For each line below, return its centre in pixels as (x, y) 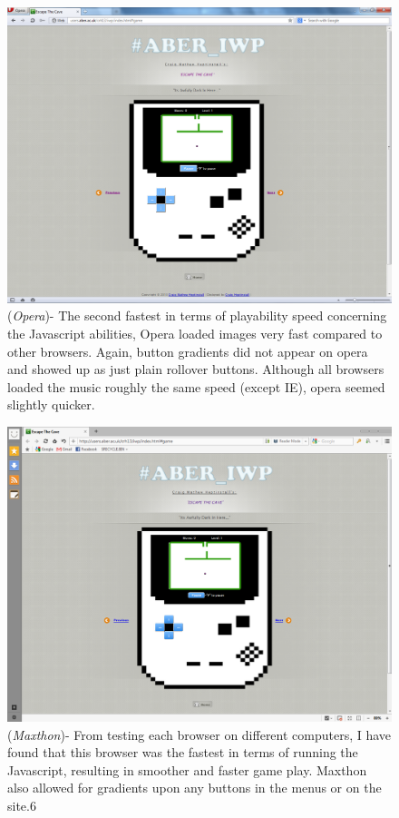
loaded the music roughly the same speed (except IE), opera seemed (196, 386)
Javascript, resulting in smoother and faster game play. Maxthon (187, 769)
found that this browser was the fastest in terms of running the (183, 752)
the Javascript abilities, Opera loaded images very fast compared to (195, 334)
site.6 (22, 806)
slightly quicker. (51, 404)
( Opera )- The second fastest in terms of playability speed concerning (197, 315)
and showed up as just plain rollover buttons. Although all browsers (196, 369)
